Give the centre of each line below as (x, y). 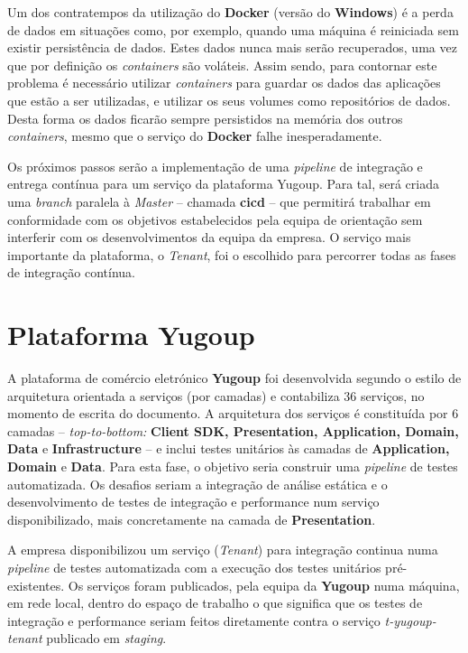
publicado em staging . (106, 638)
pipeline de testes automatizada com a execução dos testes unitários (194, 567)
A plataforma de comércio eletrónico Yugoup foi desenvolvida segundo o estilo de (234, 378)
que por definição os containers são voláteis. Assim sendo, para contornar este (222, 65)
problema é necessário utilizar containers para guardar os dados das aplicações (224, 83)
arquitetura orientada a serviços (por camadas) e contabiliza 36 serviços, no (216, 395)
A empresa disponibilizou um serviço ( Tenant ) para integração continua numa (223, 550)
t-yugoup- (410, 620)
